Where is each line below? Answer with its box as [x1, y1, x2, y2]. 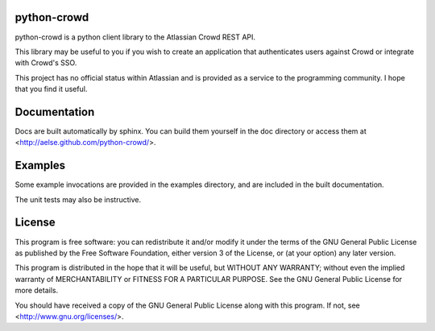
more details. [14, 286, 59, 296]
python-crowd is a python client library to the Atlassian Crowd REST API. [14, 32, 256, 42]
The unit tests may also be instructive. [14, 194, 141, 205]
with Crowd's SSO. [14, 58, 77, 68]
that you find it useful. [14, 85, 88, 94]
